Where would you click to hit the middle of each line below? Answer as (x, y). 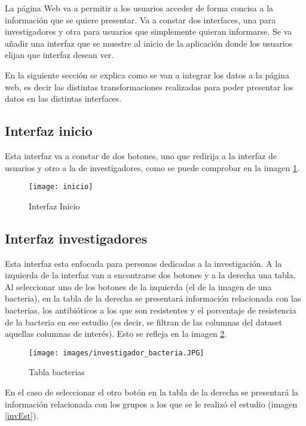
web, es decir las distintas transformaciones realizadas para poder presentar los (149, 86)
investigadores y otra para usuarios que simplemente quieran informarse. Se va (149, 31)
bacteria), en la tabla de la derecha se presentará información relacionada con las (153, 298)
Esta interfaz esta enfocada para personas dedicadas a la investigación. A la (143, 263)
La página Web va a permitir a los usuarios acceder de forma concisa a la (139, 8)
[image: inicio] (61, 187)
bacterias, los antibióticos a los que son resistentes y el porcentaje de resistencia (151, 310)
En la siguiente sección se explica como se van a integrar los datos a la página (147, 74)
